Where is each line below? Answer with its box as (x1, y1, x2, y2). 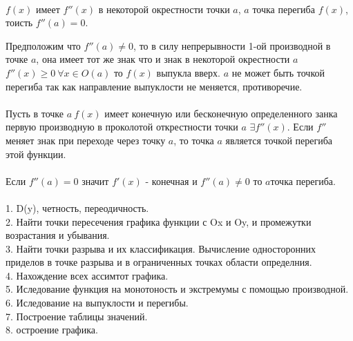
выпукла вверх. (156, 65, 220, 79)
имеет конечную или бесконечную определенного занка (104, 106, 338, 120)
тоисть (6, 15, 33, 30)
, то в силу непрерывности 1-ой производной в (133, 38, 331, 52)
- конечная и (145, 173, 198, 188)
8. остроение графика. (6, 322, 98, 337)
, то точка (173, 133, 214, 147)
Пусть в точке (6, 106, 64, 120)
